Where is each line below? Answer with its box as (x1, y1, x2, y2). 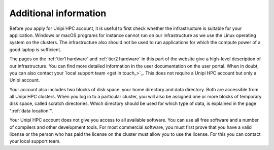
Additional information (9, 8, 107, 19)
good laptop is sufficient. (9, 46, 62, 53)
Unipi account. (9, 77, 40, 83)
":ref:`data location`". (9, 107, 53, 114)
